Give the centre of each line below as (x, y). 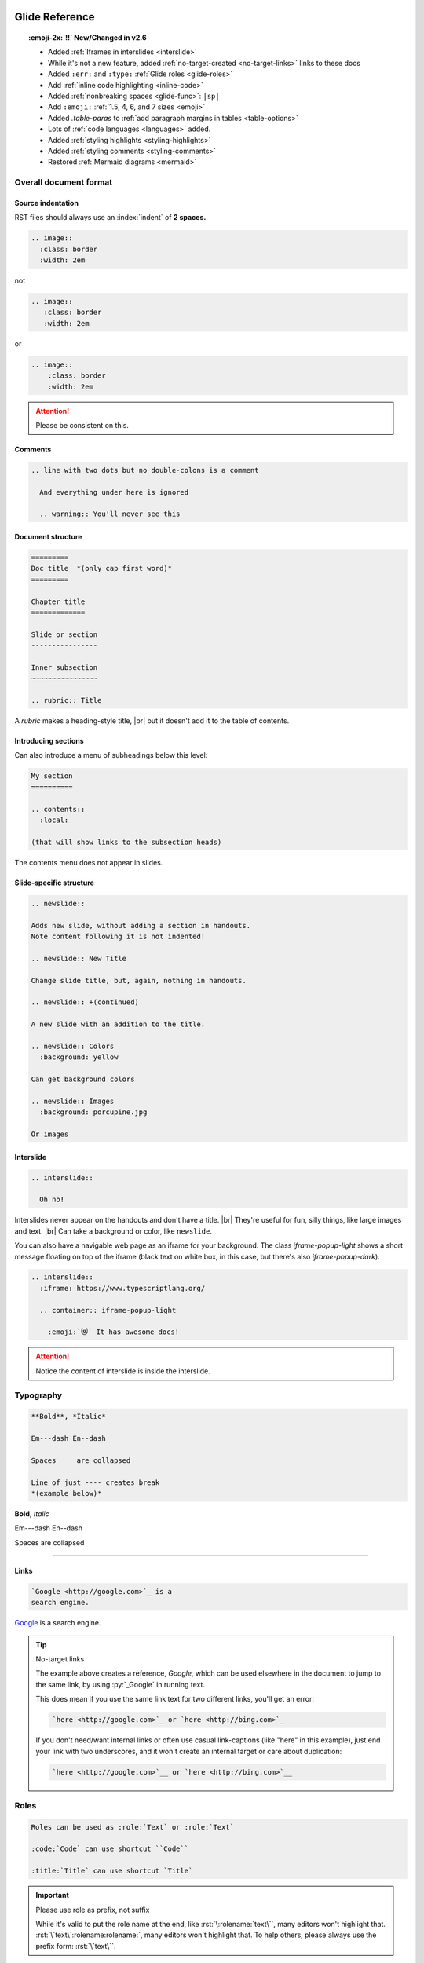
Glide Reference (55, 17)
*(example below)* (66, 1493)
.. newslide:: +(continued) (85, 1002)
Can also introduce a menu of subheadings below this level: (111, 755)
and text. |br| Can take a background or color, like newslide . (113, 1231)
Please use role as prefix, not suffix (93, 1910)
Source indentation (46, 203)
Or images (50, 1134)
